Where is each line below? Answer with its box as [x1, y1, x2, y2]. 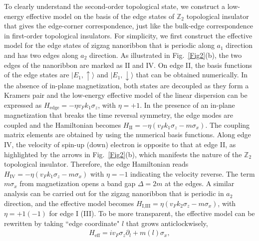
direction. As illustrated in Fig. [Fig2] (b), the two [89, 49, 242, 60]
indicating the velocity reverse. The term [130, 168, 255, 179]
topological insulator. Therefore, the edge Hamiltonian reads [4, 159, 189, 169]
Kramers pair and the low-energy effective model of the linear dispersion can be [4, 90, 248, 100]
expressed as [4, 99, 42, 110]
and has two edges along [4, 49, 78, 60]
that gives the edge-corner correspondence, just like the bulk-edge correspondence [4, 20, 254, 31]
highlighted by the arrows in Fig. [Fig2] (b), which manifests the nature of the [4, 149, 242, 159]
